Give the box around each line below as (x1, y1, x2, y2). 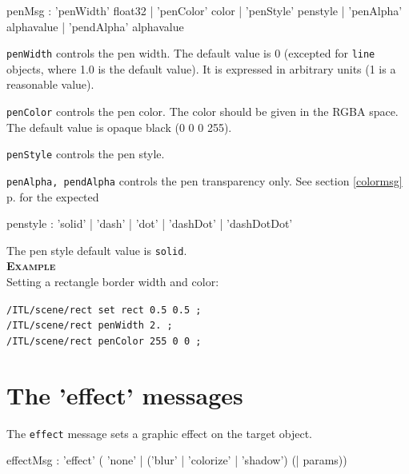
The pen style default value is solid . (6, 241, 187, 258)
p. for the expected (6, 188, 99, 205)
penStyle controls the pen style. (6, 145, 165, 162)
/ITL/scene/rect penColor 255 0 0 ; (6, 335, 202, 347)
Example (6, 257, 56, 274)
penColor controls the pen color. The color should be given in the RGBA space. (6, 103, 399, 120)
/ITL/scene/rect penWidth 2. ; (6, 320, 173, 332)
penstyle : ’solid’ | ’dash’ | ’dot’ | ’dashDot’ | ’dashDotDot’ (6, 215, 293, 232)
